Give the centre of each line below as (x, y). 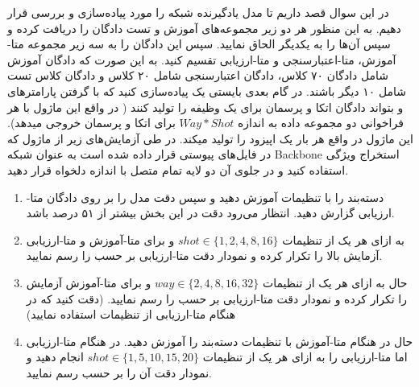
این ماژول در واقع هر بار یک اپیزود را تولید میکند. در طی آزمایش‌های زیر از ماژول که (210, 138)
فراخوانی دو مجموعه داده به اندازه (320, 123)
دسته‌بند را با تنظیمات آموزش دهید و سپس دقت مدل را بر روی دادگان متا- (205, 197)
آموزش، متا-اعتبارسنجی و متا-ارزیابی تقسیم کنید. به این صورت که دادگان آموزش (202, 59)
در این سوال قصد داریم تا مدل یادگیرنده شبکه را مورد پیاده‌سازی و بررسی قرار (198, 12)
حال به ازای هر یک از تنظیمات (335, 282)
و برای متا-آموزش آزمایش (89, 282)
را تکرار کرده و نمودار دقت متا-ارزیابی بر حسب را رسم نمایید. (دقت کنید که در (217, 298)
